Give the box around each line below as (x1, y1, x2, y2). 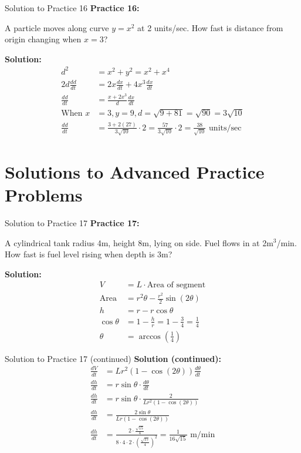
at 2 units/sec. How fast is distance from (137, 21, 283, 33)
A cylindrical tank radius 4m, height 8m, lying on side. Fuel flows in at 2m (5, 236, 273, 249)
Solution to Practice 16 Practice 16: (5, 2, 140, 14)
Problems (5, 183, 83, 206)
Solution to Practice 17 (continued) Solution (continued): (5, 352, 222, 364)
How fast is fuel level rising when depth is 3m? (5, 248, 173, 260)
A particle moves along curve (5, 21, 109, 33)
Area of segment (147, 281, 206, 290)
